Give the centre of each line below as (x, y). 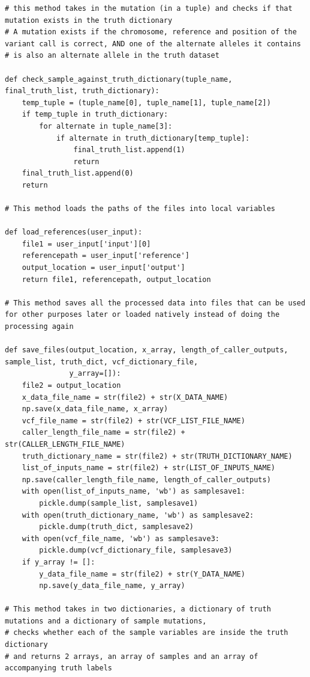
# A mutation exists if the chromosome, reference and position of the (151, 32)
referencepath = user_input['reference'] (106, 256)
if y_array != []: (58, 562)
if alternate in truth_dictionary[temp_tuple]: (153, 138)
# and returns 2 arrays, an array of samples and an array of (132, 656)
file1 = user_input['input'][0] (86, 244)
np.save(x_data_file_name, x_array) (95, 409)
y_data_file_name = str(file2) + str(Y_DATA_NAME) (142, 574)
